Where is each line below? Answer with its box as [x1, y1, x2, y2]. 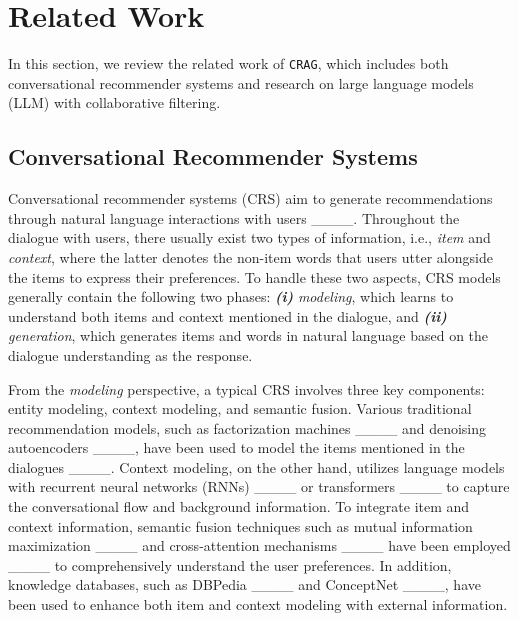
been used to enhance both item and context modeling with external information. [8, 594, 508, 615]
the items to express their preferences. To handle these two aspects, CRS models [8, 266, 501, 287]
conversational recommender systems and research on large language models [8, 72, 474, 93]
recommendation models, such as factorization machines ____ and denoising [8, 417, 487, 438]
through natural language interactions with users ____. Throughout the [8, 207, 460, 228]
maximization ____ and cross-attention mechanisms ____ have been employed [8, 535, 511, 556]
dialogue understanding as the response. [8, 344, 253, 365]
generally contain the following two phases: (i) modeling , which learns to [8, 286, 454, 307]
